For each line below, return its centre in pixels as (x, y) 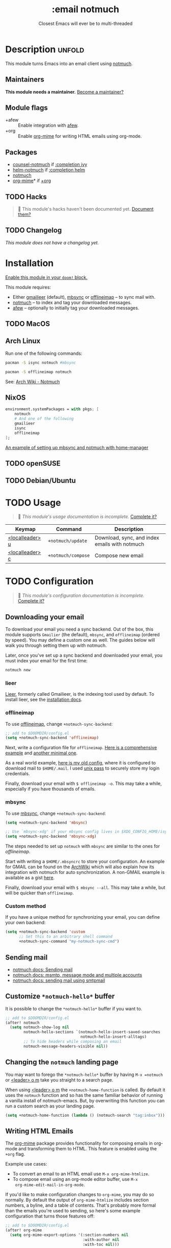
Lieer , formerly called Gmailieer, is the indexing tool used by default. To (80, 694)
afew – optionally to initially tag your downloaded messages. (76, 308)
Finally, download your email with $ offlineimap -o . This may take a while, (83, 784)
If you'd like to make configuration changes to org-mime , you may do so (80, 1195)
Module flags (27, 108)
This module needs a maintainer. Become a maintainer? (64, 92)
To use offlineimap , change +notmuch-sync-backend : (59, 724)
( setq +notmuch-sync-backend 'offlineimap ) (52, 738)
